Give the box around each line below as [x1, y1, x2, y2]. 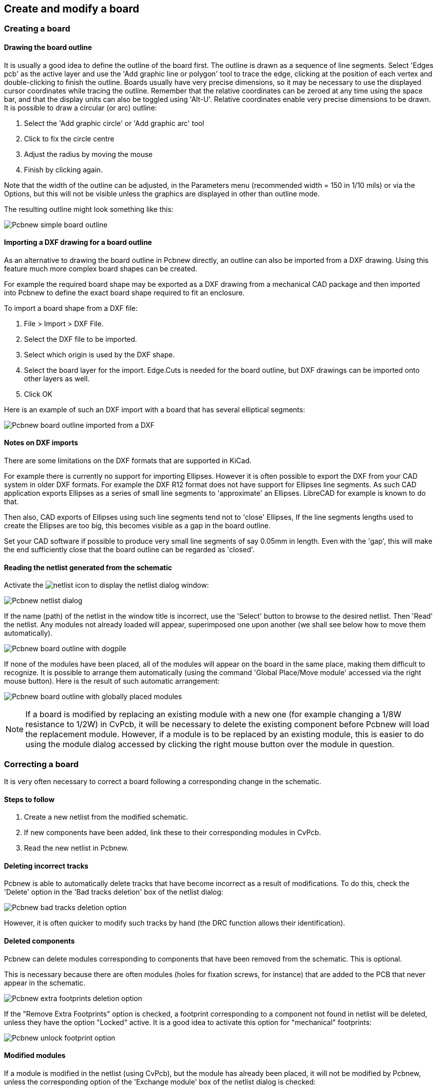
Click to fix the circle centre [24, 134, 114, 143]
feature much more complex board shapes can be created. [4, 264, 197, 273]
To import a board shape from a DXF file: [4, 303, 138, 312]
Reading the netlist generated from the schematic [4, 563, 172, 572]
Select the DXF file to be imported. [24, 334, 137, 343]
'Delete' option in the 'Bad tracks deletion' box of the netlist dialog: [4, 888, 223, 897]
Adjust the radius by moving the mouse [24, 149, 153, 158]
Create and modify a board [4, 2, 139, 15]
